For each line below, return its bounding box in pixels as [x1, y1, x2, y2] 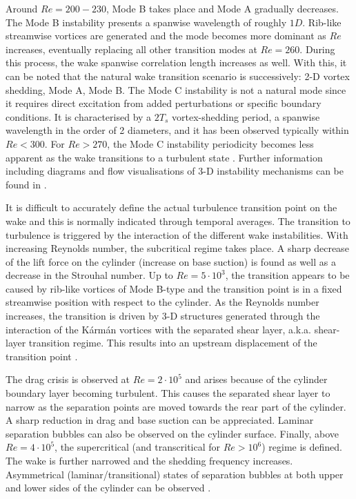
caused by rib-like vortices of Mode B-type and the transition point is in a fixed [6, 281, 342, 295]
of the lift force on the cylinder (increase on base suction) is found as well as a [6, 254, 336, 268]
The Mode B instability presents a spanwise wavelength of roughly [6, 14, 287, 29]
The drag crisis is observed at [6, 372, 130, 387]
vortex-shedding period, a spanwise [171, 109, 320, 124]
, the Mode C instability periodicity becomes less [107, 136, 314, 150]
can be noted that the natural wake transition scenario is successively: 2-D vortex [6, 68, 350, 83]
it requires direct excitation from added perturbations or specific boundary [6, 96, 322, 110]
